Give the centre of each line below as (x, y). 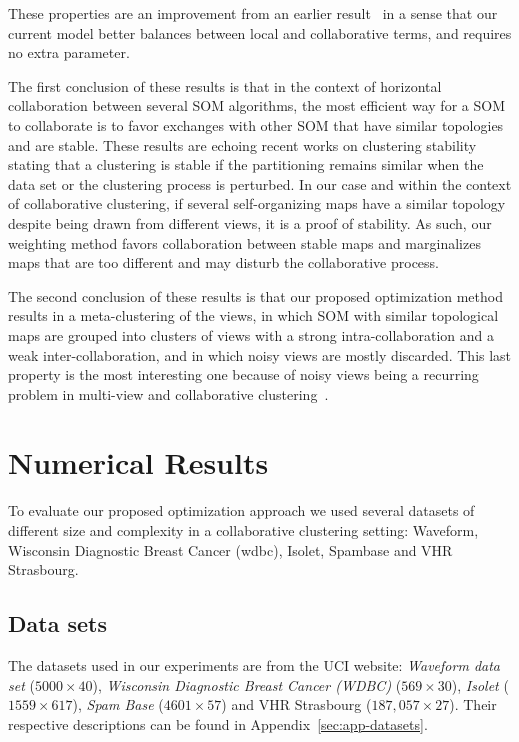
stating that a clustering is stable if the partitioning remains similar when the (246, 164)
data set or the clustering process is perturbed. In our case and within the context (260, 183)
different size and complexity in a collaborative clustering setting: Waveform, (243, 530)
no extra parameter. (69, 52)
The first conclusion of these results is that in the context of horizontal (225, 85)
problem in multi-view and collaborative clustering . (168, 393)
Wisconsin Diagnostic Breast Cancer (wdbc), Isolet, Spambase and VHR (230, 549)
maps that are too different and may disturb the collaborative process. (224, 262)
